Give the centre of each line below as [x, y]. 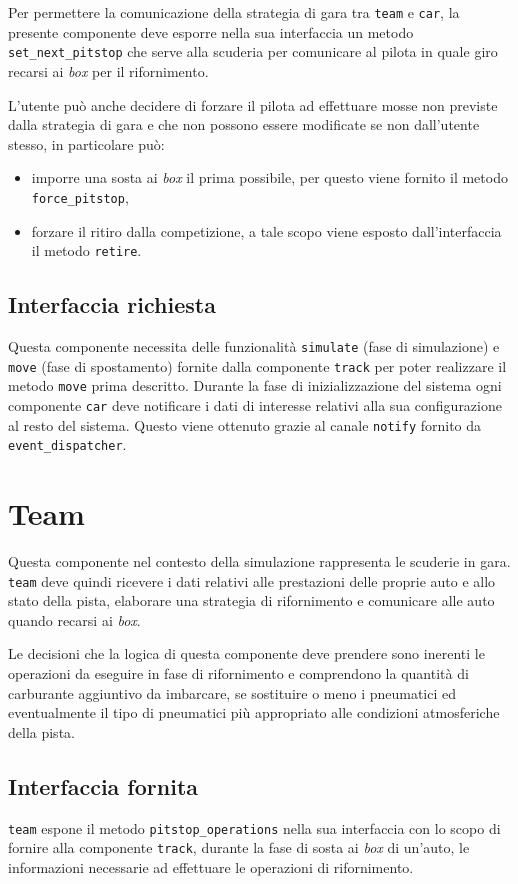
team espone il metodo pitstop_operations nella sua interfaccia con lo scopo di [254, 827]
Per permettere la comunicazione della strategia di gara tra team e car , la [234, 12]
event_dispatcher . [67, 444]
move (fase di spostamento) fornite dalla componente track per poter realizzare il [257, 365]
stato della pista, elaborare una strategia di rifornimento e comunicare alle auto [251, 600]
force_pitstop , [80, 196]
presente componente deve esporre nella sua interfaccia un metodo [211, 31]
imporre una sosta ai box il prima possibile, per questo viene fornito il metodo [269, 177]
